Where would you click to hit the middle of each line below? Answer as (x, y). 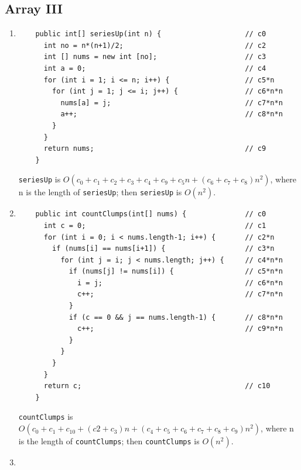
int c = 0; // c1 (155, 225)
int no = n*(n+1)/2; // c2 (155, 45)
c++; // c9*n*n (180, 329)
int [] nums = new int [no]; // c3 (155, 57)
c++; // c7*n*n (180, 294)
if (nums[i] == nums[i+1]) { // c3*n (163, 249)
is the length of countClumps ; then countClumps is (109, 441)
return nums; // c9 (155, 149)
